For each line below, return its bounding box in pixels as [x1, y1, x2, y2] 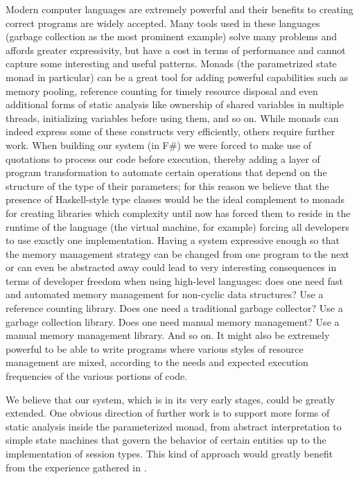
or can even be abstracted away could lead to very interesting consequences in [6, 260, 337, 275]
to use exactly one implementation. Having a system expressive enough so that [6, 233, 340, 247]
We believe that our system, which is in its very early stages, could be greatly [6, 392, 335, 406]
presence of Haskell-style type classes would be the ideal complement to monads [6, 192, 344, 207]
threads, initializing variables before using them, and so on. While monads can [6, 110, 339, 125]
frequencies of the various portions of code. [6, 369, 188, 383]
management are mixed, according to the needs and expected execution [6, 355, 308, 369]
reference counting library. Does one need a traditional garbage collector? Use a [6, 301, 343, 315]
